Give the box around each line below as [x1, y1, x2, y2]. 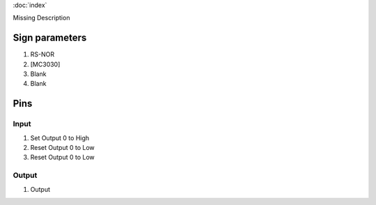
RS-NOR [30, 50, 55, 59]
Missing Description [13, 14, 70, 22]
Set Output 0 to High [30, 133, 90, 142]
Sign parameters [13, 32, 87, 44]
